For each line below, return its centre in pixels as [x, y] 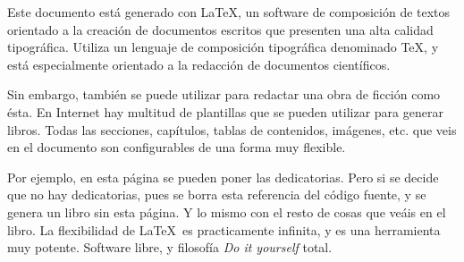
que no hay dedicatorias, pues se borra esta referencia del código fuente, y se [217, 194]
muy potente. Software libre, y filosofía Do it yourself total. [170, 247]
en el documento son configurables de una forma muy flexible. [177, 147]
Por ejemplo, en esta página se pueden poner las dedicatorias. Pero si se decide [223, 177]
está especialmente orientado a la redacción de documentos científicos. [199, 64]
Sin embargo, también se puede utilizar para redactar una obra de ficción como [224, 94]
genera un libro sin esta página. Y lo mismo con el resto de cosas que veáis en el [227, 211]
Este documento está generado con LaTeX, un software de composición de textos [229, 12]
